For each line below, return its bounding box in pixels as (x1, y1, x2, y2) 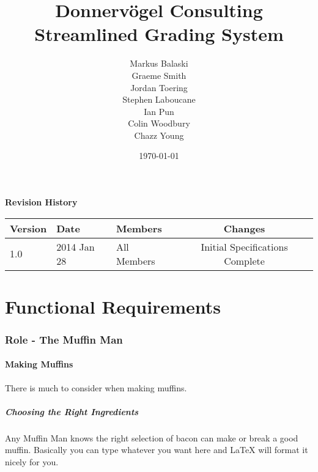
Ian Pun (144, 105, 174, 117)
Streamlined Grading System (34, 21, 284, 46)
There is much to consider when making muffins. (5, 381, 187, 394)
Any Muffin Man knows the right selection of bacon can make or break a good (5, 431, 298, 444)
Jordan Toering (130, 81, 188, 94)
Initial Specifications (201, 239, 288, 254)
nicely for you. (5, 455, 59, 468)
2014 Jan (56, 239, 95, 254)
